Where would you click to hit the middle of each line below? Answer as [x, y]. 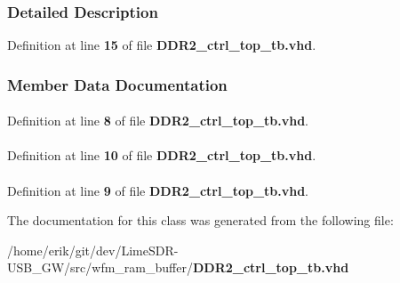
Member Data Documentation [117, 84]
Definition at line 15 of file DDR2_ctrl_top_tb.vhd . [162, 45]
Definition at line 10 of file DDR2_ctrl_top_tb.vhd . [162, 155]
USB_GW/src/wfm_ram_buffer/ [100, 267]
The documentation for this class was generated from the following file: [200, 220]
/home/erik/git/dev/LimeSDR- [93, 250]
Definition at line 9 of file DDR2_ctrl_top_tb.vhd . [158, 190]
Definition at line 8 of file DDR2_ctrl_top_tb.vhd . [158, 121]
